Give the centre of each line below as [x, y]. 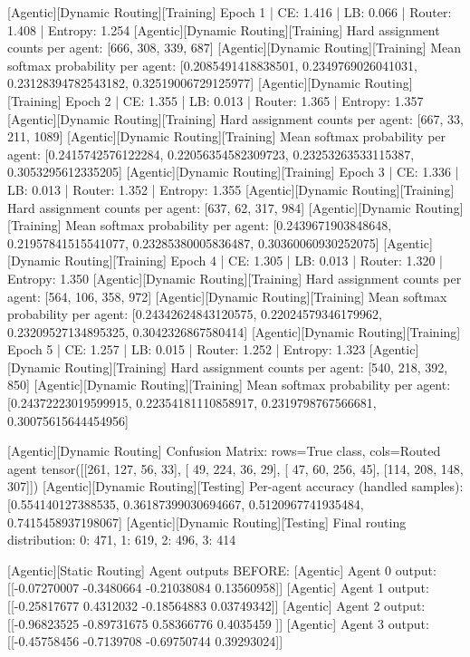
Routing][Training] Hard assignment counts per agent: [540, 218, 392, [256, 367]
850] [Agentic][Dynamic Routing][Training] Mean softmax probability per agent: [229, 385]
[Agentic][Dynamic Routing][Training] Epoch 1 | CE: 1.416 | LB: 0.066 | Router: [230, 12]
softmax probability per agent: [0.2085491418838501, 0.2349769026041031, [212, 65]
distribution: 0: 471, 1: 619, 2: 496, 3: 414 [122, 540]
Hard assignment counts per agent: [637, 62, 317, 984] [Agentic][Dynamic [209, 207]
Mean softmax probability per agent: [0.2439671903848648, [229, 225]
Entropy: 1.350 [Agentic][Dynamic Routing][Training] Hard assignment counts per [235, 278]
